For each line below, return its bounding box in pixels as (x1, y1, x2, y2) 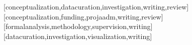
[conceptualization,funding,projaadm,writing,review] (4, 11, 163, 21)
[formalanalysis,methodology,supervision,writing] (4, 21, 153, 31)
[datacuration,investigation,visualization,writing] (4, 30, 152, 41)
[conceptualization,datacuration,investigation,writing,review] (4, 1, 189, 11)
